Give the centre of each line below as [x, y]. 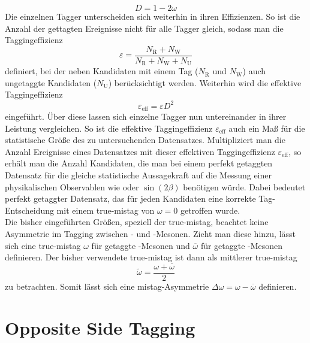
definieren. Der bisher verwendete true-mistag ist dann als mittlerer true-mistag [151, 257]
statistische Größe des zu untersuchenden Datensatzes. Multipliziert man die [145, 140]
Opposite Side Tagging [100, 327]
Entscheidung [29, 210]
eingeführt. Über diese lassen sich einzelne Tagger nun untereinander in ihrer [146, 116]
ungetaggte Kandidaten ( [51, 82]
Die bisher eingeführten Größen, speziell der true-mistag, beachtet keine [137, 222]
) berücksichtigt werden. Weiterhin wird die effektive [205, 82]
